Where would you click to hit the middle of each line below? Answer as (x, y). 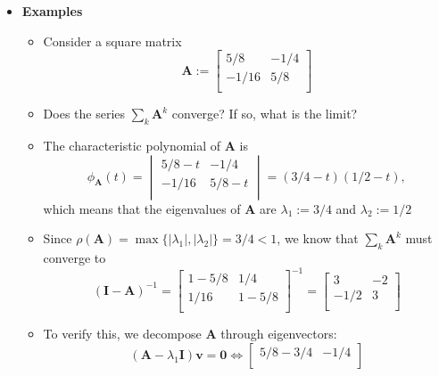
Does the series (84, 114)
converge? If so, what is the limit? (265, 114)
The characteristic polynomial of (132, 146)
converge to (75, 258)
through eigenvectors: (279, 334)
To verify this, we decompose (122, 334)
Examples (52, 11)
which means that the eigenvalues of (142, 208)
